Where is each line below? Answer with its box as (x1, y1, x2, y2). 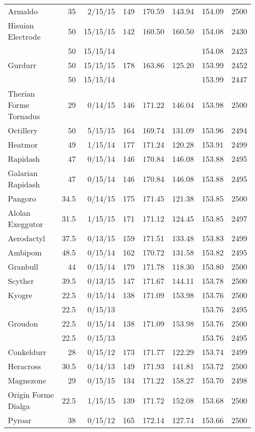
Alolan (8, 207, 30, 218)
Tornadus (8, 110, 40, 122)
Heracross (8, 360, 41, 372)
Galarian (8, 167, 38, 178)
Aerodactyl (8, 232, 46, 244)
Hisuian (8, 20, 34, 31)
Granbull (8, 261, 38, 272)
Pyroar (8, 414, 31, 426)
